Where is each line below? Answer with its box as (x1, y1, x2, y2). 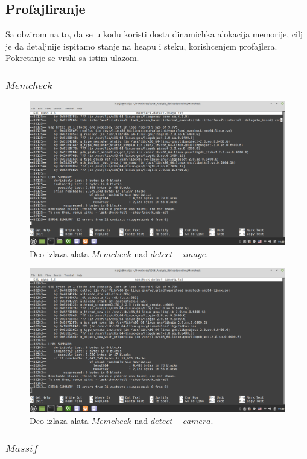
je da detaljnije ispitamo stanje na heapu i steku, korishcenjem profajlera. (5, 39, 277, 52)
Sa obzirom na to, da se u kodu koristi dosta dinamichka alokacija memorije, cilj (5, 28, 303, 40)
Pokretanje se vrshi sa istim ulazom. (5, 51, 139, 64)
